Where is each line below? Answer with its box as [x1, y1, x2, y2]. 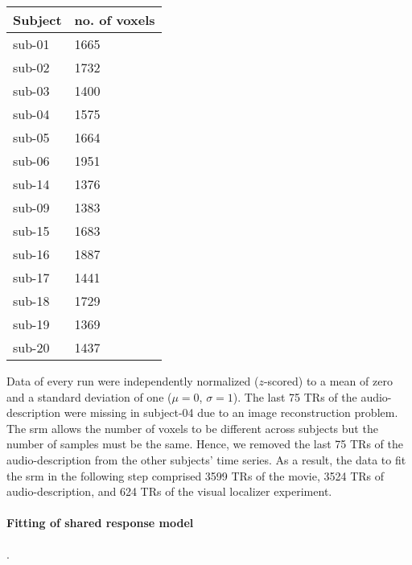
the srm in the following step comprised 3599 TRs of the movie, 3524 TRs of [6, 467, 385, 484]
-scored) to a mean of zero [263, 373, 393, 389]
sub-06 [13, 151, 50, 170]
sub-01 [13, 35, 50, 53]
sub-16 [13, 245, 50, 263]
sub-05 [13, 128, 50, 146]
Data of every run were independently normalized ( [6, 373, 259, 389]
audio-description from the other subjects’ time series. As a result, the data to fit [6, 451, 406, 468]
